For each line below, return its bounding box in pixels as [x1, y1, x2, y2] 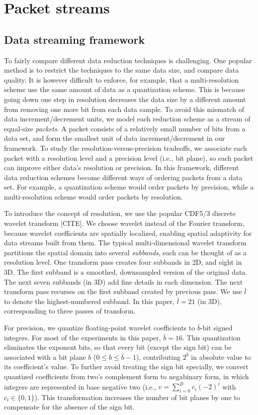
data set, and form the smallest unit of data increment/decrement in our [4, 133, 225, 143]
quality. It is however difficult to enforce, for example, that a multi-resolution [4, 74, 239, 85]
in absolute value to [191, 351, 251, 362]
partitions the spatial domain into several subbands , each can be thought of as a [4, 247, 247, 257]
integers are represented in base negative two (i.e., [4, 381, 157, 392]
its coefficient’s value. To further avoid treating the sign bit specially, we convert [4, 361, 249, 372]
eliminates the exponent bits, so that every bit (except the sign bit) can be [4, 342, 232, 352]
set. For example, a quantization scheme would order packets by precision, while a [4, 182, 254, 192]
